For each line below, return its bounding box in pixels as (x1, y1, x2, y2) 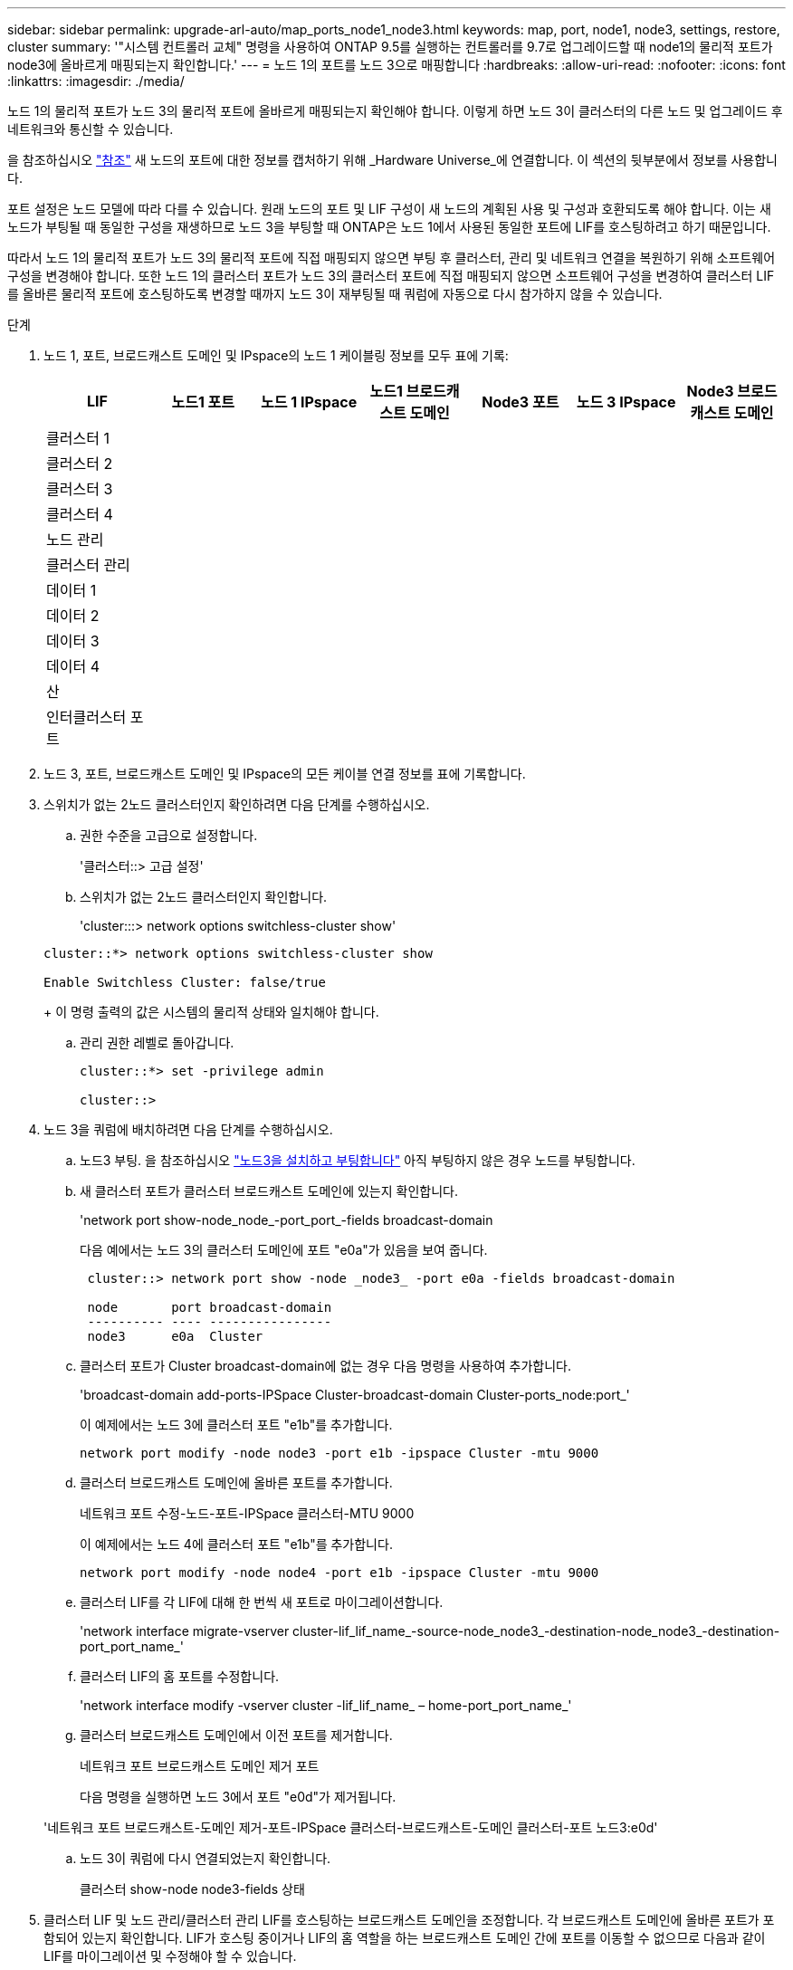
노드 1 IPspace (261, 393, 358, 411)
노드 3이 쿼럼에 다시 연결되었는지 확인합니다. (80, 1850, 331, 1866)
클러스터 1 (46, 429, 110, 447)
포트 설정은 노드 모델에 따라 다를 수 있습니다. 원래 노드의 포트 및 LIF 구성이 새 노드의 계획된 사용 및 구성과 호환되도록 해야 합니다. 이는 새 (7, 201, 771, 216)
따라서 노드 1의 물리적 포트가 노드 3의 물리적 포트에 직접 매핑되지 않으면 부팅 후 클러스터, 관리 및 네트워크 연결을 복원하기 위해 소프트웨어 (7, 250, 776, 265)
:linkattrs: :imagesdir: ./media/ (7, 73, 185, 89)
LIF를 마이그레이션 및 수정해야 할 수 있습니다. (43, 1948, 297, 1964)
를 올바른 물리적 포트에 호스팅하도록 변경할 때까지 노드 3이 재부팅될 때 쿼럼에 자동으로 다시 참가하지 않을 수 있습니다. (7, 286, 663, 301)
